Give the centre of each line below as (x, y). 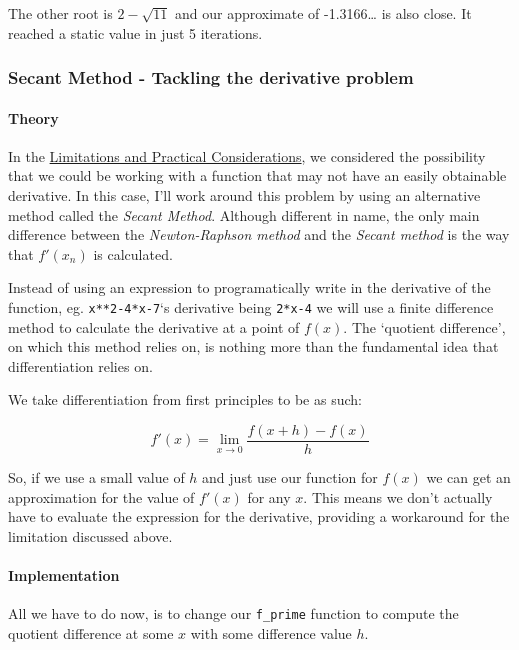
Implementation (64, 575)
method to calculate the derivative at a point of (154, 326)
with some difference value (271, 632)
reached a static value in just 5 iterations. (135, 32)
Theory (33, 117)
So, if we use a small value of (96, 477)
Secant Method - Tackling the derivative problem (211, 77)
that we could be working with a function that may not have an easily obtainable (257, 175)
